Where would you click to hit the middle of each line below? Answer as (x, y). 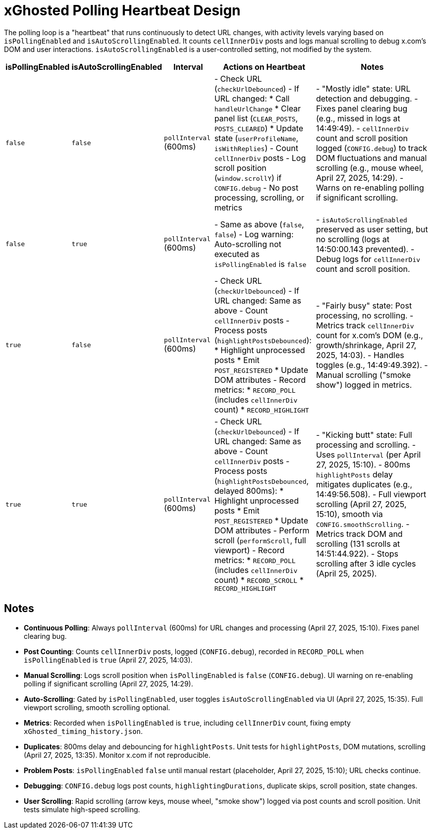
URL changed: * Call (252, 98)
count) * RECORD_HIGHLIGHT (262, 409)
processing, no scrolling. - (365, 315)
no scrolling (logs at (353, 239)
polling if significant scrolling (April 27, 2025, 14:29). (108, 683)
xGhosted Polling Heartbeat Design (122, 10)
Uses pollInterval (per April (368, 455)
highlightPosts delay (354, 475)
